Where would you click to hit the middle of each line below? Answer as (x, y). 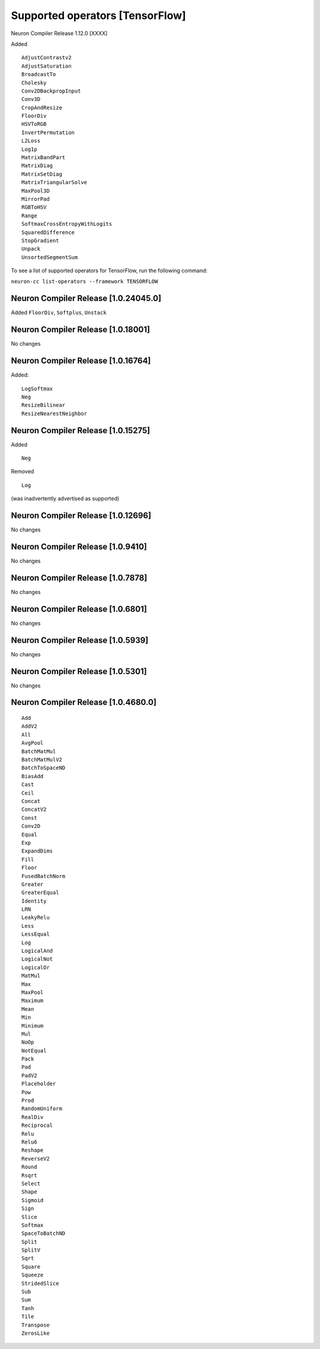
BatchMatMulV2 (42, 760)
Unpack (31, 249)
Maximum (33, 1001)
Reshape (33, 1150)
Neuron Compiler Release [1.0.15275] (81, 430)
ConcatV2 (34, 810)
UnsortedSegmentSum (50, 257)
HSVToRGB (34, 124)
